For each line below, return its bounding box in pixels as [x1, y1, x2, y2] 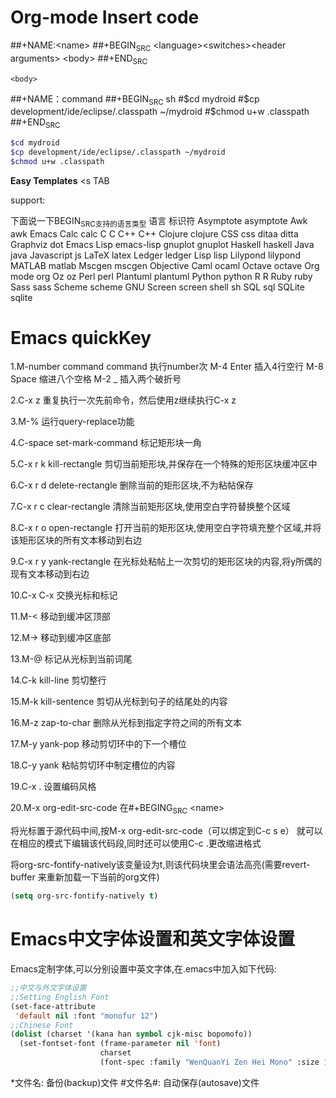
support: [10, 194, 46, 206]
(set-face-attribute [10, 1001, 97, 1011]
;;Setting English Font [10, 992, 110, 1002]
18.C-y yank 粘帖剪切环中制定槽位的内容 [10, 759, 176, 771]
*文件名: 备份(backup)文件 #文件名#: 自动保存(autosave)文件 [10, 1076, 260, 1088]
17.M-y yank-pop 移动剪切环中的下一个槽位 [10, 738, 187, 750]
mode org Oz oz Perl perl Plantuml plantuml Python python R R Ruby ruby [10, 270, 313, 282]
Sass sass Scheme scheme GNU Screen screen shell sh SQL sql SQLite [10, 281, 305, 293]
